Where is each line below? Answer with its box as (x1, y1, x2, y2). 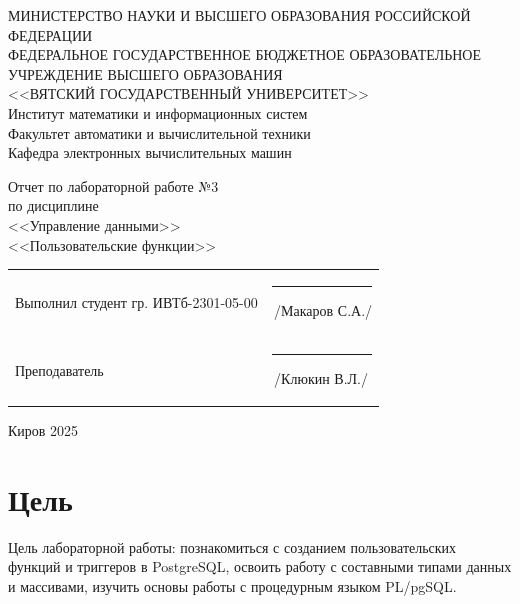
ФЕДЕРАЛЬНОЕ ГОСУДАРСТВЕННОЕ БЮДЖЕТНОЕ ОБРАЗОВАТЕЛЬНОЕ (8, 44, 482, 65)
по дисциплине (8, 195, 99, 216)
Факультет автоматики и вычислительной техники (8, 122, 311, 143)
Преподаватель (15, 360, 104, 381)
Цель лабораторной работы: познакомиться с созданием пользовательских (8, 536, 457, 557)
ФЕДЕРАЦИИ (8, 24, 93, 45)
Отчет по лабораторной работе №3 (8, 175, 219, 196)
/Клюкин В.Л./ (274, 367, 368, 388)
